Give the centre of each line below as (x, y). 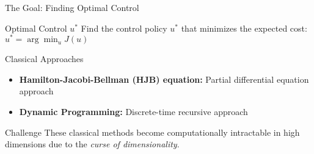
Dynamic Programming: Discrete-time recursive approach (133, 112)
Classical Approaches (44, 59)
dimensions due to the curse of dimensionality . (92, 144)
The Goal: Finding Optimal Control (72, 7)
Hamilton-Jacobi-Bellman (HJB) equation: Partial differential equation (164, 79)
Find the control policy (124, 28)
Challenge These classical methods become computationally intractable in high (152, 132)
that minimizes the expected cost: (244, 28)
